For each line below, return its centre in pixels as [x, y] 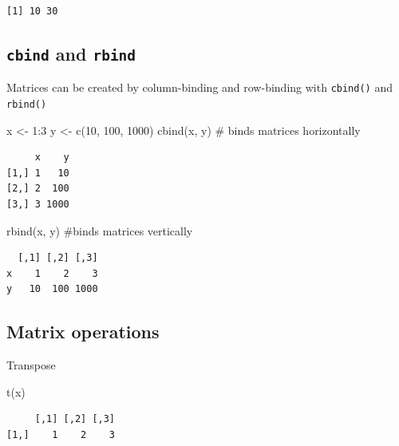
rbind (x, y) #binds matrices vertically [100, 230]
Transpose [31, 365]
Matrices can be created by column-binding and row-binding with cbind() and [199, 87]
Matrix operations [83, 332]
